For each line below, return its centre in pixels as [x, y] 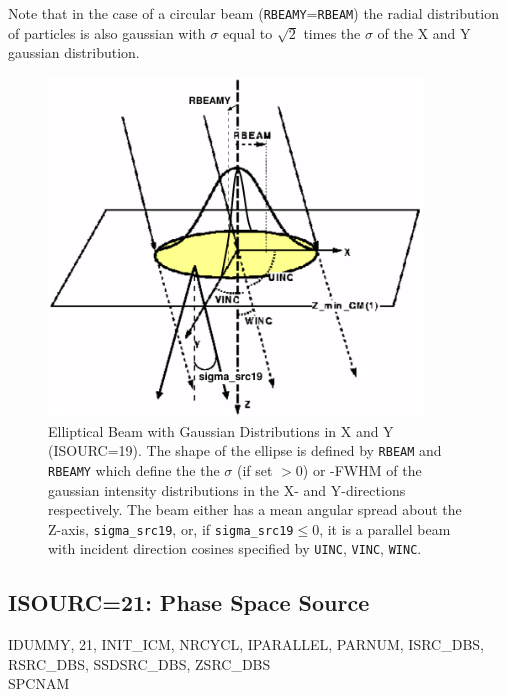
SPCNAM [39, 683]
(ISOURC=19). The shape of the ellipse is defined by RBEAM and [245, 450]
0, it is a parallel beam [381, 528]
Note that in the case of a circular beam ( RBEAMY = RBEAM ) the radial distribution [253, 13]
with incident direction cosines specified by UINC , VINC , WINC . [235, 548]
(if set [255, 469]
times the [332, 32]
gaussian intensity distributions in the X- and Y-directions [227, 489]
